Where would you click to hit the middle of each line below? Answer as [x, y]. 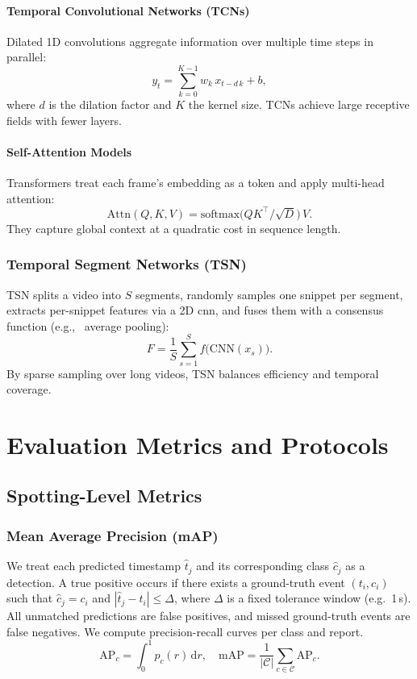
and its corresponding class [263, 566]
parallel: [27, 57]
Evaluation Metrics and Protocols [198, 444]
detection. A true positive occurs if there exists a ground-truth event [176, 582]
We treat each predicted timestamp [94, 566]
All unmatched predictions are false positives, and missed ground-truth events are [208, 616]
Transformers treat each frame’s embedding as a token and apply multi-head [196, 183]
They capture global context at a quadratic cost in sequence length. [174, 228]
